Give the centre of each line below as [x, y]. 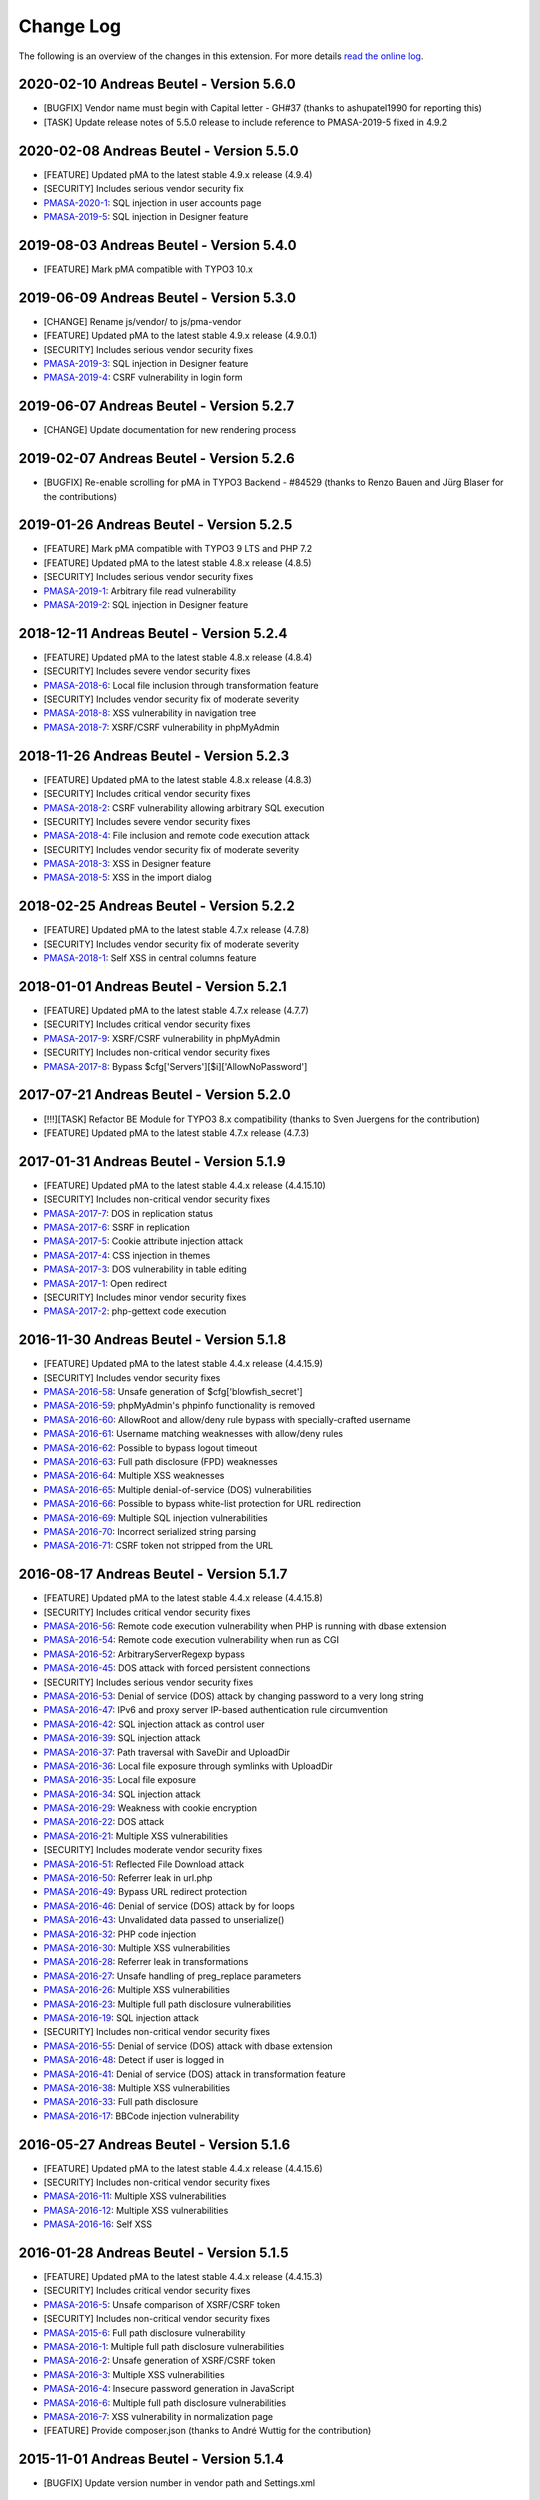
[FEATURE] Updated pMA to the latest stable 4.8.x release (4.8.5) [177, 562]
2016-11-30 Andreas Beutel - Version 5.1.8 [152, 1340]
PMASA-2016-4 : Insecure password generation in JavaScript [169, 2389]
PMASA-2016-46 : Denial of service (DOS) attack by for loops [169, 1906]
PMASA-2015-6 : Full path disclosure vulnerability [144, 2332]
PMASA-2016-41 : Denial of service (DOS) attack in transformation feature [194, 2074]
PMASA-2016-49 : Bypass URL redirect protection [145, 1892]
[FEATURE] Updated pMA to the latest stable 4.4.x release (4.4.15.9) [183, 1364]
